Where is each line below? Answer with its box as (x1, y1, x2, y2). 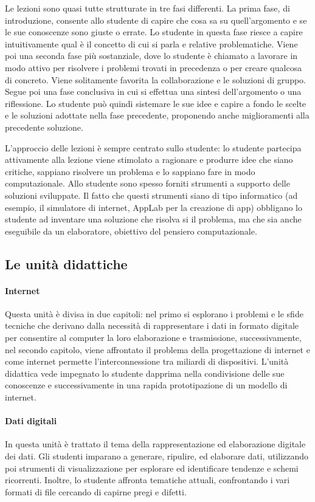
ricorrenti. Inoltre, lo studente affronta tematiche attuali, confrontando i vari (5, 473, 290, 486)
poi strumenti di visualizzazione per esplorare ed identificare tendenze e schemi (5, 461, 299, 474)
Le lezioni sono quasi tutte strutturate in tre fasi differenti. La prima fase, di (5, 2, 290, 14)
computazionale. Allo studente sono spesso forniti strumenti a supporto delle (5, 177, 290, 190)
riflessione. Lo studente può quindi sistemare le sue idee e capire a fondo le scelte (5, 97, 306, 109)
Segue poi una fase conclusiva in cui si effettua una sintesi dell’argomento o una (5, 85, 302, 98)
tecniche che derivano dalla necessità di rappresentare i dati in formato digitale (5, 319, 299, 332)
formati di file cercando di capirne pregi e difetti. (5, 485, 187, 498)
